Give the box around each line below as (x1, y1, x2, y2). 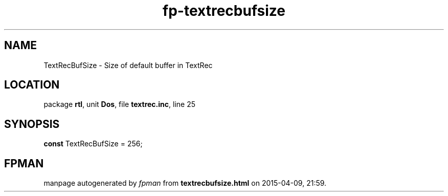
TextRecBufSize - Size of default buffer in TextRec (43, 60, 213, 70)
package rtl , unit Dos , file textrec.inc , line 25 (43, 100, 195, 109)
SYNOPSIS (4, 117, 60, 130)
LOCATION (4, 78, 60, 92)
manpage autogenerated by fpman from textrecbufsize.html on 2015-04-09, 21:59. (43, 179, 327, 188)
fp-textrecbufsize (163, 2, 285, 19)
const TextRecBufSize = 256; (43, 139, 143, 148)
